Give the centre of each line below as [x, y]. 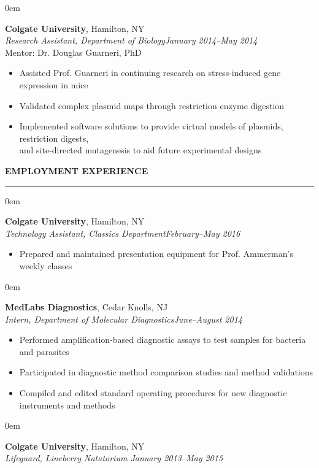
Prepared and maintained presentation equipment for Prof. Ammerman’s [156, 254]
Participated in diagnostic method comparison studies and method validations [166, 372]
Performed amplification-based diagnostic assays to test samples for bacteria [163, 339]
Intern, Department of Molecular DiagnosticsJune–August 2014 [124, 319]
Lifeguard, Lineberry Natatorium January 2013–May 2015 [114, 458]
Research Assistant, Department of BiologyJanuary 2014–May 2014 [131, 40]
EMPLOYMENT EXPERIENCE [77, 170]
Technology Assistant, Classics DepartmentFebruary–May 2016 [123, 233]
